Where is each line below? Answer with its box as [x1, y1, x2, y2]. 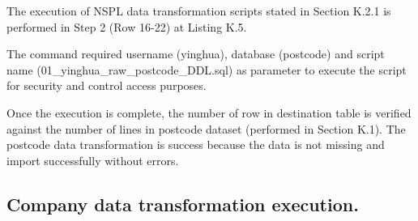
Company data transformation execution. [6, 191, 359, 216]
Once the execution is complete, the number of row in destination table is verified [6, 104, 412, 121]
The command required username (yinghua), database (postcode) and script [6, 45, 385, 62]
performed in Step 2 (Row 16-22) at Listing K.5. [6, 18, 247, 35]
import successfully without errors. [6, 151, 179, 168]
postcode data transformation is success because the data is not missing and [6, 136, 385, 153]
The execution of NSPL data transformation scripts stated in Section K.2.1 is [6, 2, 391, 19]
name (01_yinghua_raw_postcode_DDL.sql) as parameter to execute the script [6, 61, 407, 78]
